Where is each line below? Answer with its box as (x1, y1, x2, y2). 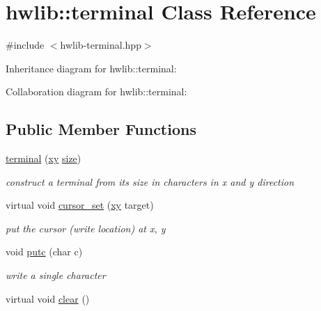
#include (6, 38, 45, 52)
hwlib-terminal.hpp (60, 38, 141, 52)
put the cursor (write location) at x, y (6, 221, 166, 235)
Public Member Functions (6, 118, 196, 140)
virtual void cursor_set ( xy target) (6, 198, 154, 212)
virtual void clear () (6, 291, 90, 305)
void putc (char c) (6, 244, 83, 259)
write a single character (6, 268, 106, 282)
